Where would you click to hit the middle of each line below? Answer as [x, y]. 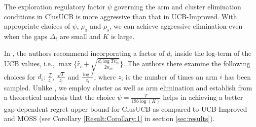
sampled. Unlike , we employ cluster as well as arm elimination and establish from [128, 87]
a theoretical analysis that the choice [59, 97]
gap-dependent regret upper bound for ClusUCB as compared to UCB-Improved [126, 108]
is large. [123, 36]
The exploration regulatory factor [55, 6]
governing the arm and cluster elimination [178, 6]
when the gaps [26, 36]
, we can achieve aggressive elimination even [176, 26]
